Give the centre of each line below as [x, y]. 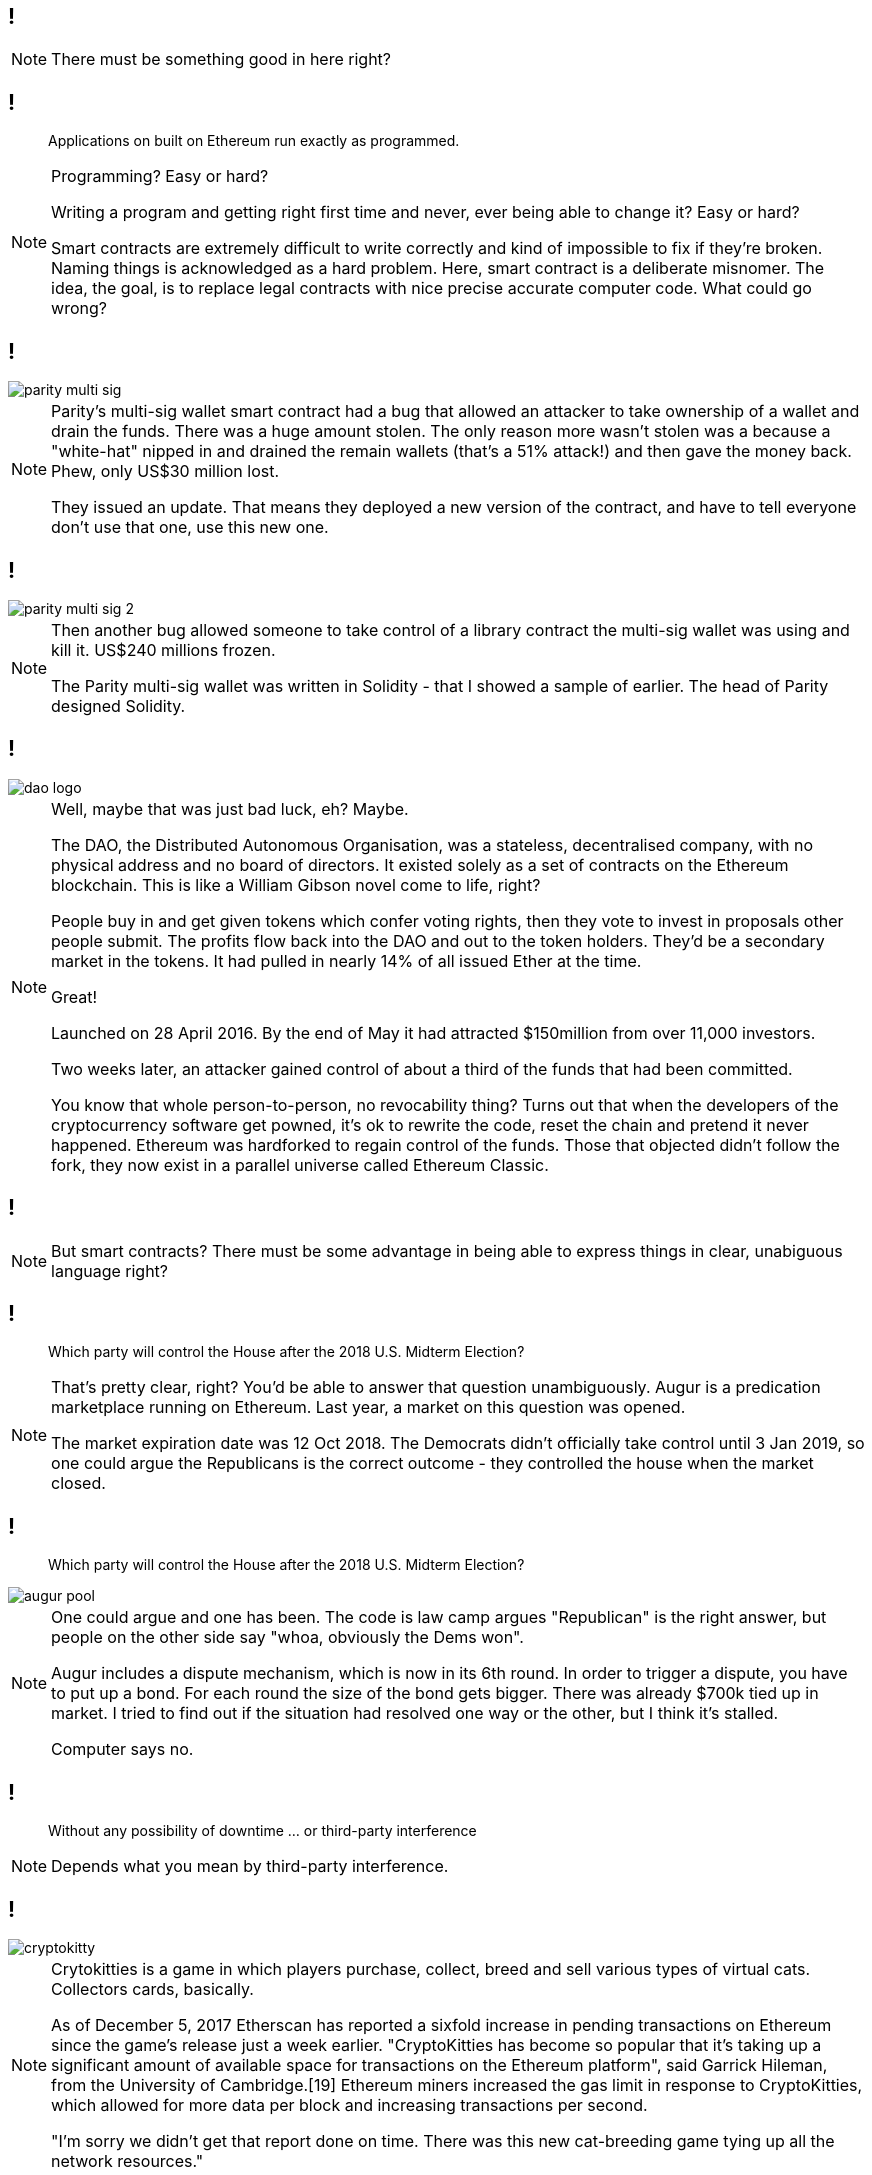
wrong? [79, 308]
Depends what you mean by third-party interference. [250, 1866]
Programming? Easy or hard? [160, 176]
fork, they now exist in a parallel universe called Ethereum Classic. [300, 1164]
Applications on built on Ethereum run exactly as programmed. [254, 141]
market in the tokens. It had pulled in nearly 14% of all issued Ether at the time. [346, 960]
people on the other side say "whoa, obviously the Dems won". [287, 1637]
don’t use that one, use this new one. [190, 527]
